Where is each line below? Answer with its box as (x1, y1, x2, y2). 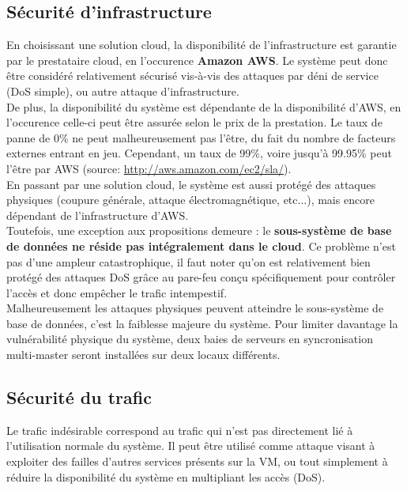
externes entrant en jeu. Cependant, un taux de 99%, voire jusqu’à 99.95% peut (6, 145, 392, 161)
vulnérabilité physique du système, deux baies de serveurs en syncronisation (6, 330, 373, 347)
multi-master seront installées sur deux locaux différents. (6, 346, 281, 363)
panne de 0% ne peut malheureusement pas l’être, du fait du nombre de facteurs (6, 129, 396, 145)
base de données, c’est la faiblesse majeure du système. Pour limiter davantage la (6, 315, 398, 331)
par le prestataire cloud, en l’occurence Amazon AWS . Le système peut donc (6, 51, 388, 68)
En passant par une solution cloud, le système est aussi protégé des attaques (6, 176, 376, 192)
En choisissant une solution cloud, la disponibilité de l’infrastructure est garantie (6, 36, 397, 53)
